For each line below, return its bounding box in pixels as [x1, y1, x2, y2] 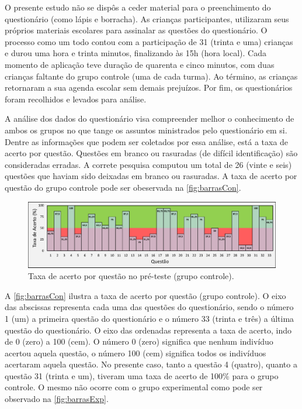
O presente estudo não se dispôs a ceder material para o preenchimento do [5, 1, 271, 13]
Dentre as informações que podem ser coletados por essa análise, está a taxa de [5, 135, 289, 147]
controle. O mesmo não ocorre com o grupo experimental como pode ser [5, 381, 263, 393]
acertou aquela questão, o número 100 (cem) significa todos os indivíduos [5, 346, 266, 359]
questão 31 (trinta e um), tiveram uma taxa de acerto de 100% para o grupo [5, 369, 279, 381]
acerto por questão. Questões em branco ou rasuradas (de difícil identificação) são [5, 147, 298, 159]
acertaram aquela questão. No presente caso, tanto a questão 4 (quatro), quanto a [5, 358, 297, 370]
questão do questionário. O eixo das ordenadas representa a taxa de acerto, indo [5, 324, 291, 336]
